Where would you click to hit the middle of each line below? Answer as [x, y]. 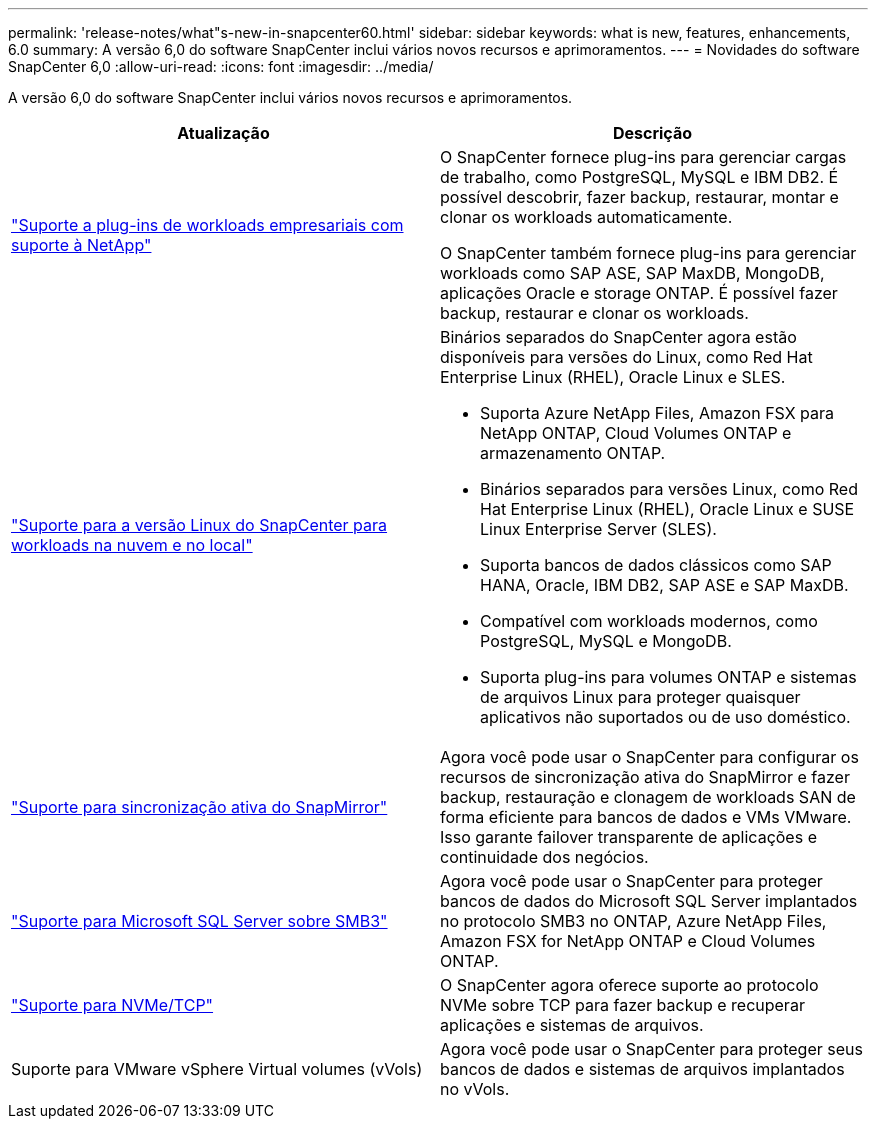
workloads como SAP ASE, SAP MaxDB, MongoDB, [632, 273]
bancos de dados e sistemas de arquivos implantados [642, 1069]
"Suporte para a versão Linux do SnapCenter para [199, 525]
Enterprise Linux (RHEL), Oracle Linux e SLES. [613, 377]
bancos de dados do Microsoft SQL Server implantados [649, 901]
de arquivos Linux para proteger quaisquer [640, 697]
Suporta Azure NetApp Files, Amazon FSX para [657, 413]
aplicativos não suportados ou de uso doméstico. [665, 717]
